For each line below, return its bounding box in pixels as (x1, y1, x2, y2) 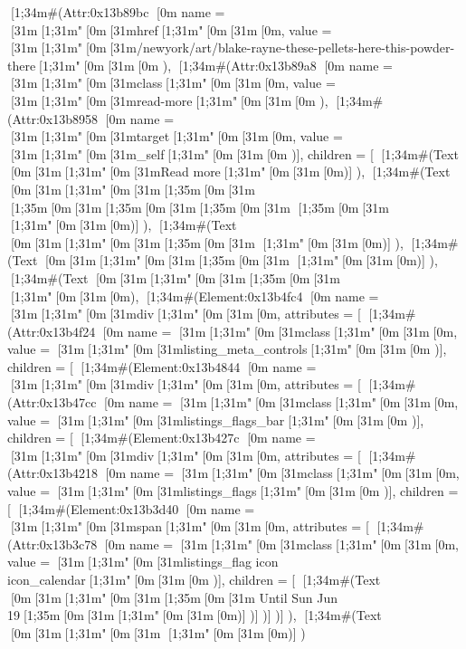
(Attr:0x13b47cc (7, 393, 97, 412)
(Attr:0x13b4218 (7, 463, 99, 482)
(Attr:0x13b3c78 (7, 534, 98, 553)
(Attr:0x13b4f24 (7, 321, 96, 340)
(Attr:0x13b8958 (7, 109, 99, 128)
